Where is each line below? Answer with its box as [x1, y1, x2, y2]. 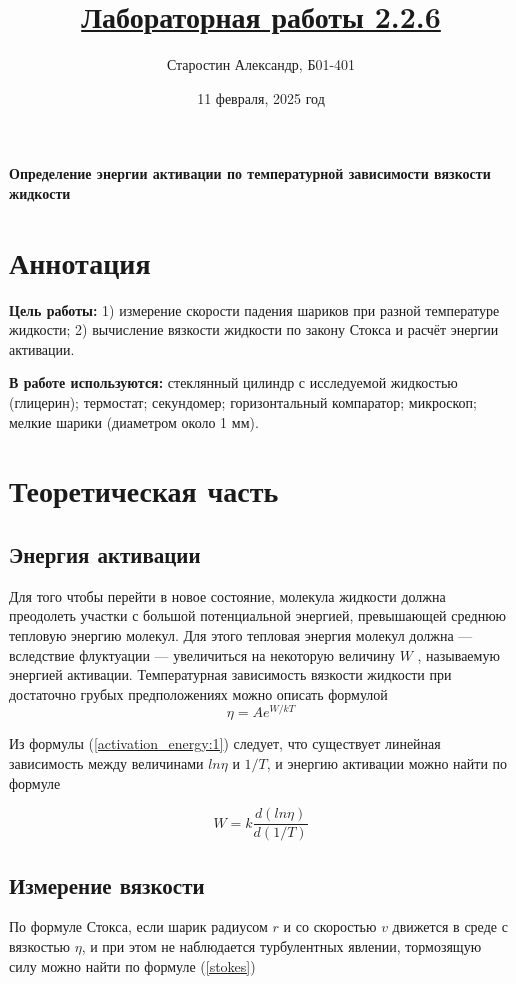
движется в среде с [392, 916, 508, 937]
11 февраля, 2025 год [197, 87, 325, 108]
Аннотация [9, 241, 151, 282]
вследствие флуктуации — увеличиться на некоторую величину [9, 644, 395, 665]
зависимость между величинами [9, 753, 204, 773]
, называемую [417, 644, 500, 665]
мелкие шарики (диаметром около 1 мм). [9, 411, 259, 432]
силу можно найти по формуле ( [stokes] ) [9, 955, 256, 976]
